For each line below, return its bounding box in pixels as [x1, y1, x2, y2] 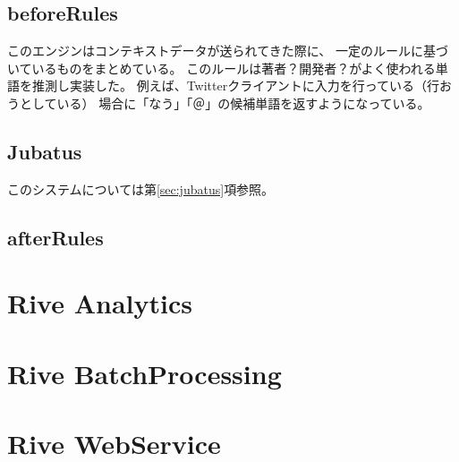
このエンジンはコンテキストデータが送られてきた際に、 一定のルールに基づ [7, 41, 448, 60]
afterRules [7, 223, 104, 251]
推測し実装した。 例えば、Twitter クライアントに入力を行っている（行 [31, 76, 439, 95]
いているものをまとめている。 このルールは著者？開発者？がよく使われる [7, 58, 436, 77]
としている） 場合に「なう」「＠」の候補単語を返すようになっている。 [19, 93, 430, 112]
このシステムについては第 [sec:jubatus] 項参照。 [7, 179, 275, 198]
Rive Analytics [7, 285, 192, 321]
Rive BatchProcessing [7, 355, 282, 391]
